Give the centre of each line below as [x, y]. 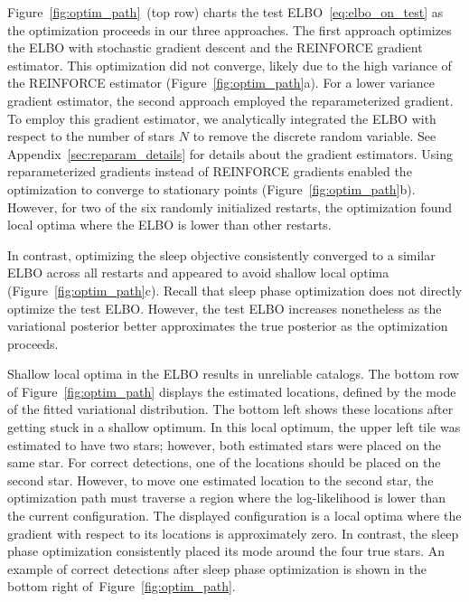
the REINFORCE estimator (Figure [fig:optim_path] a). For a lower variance [221, 83]
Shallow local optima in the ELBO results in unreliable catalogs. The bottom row [233, 374]
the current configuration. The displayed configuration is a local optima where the [234, 516]
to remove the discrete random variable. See [314, 136]
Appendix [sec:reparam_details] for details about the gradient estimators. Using [230, 153]
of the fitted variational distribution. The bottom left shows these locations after [230, 409]
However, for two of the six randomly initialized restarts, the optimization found [230, 207]
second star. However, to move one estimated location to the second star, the [220, 480]
